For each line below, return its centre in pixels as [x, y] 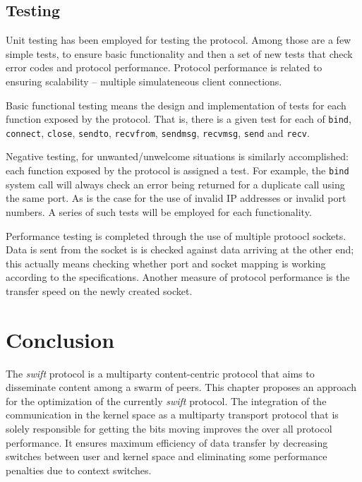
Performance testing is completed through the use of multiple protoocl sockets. [176, 235]
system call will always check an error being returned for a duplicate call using [175, 184]
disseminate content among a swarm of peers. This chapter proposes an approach [181, 387]
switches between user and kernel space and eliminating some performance [167, 456]
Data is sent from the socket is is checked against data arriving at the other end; [180, 249]
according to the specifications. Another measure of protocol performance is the [178, 277]
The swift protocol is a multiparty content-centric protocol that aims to [160, 373]
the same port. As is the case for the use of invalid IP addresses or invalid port [176, 198]
